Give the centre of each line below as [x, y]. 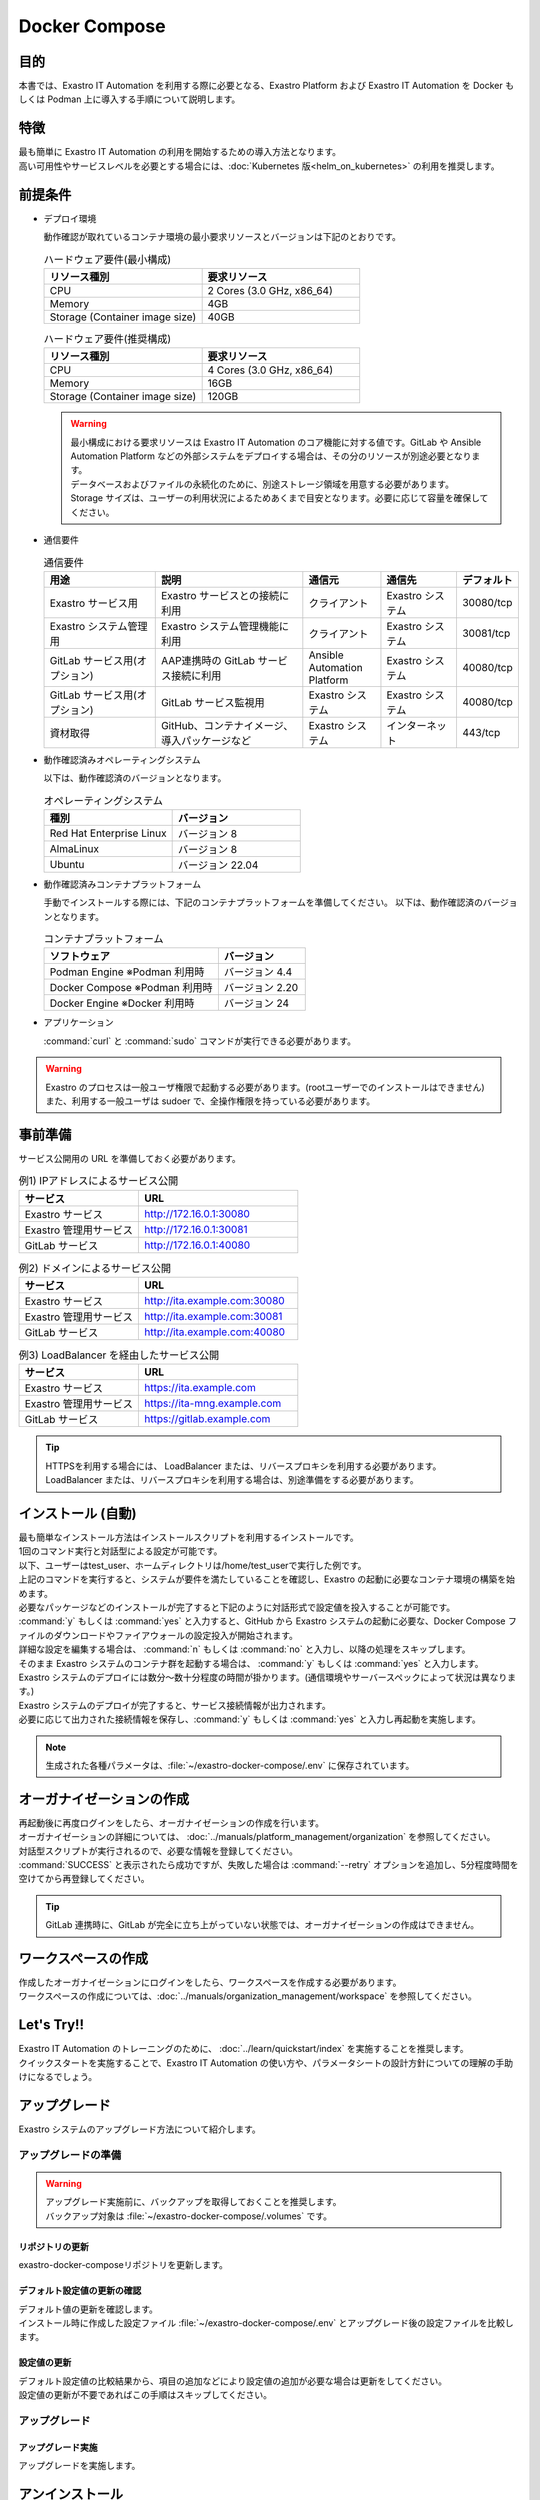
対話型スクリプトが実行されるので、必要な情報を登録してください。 [158, 1851]
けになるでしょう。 [58, 2077]
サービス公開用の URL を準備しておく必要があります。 [129, 1158]
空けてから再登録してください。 [84, 1879]
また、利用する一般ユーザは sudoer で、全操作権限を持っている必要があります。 [210, 1101]
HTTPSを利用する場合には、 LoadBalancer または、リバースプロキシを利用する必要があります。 [243, 1466]
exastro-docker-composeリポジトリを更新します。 [123, 2265]
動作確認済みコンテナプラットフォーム [122, 884]
